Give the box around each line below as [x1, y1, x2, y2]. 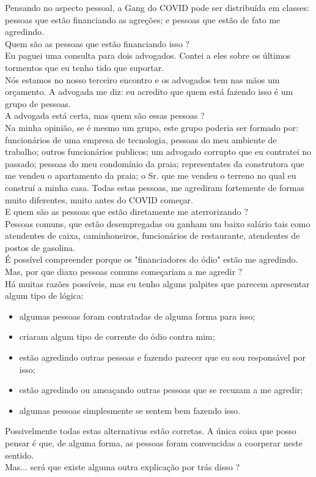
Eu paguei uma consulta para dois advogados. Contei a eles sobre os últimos [5, 49, 291, 62]
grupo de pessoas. [5, 97, 71, 110]
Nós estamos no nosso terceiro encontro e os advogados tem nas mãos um [5, 73, 280, 86]
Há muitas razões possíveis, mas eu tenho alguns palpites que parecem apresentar [5, 277, 310, 290]
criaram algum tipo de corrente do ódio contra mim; [19, 330, 215, 343]
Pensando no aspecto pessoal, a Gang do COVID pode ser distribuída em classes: [5, 1, 309, 13]
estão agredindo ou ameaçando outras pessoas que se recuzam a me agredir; [19, 383, 303, 396]
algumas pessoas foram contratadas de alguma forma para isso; [19, 309, 255, 322]
